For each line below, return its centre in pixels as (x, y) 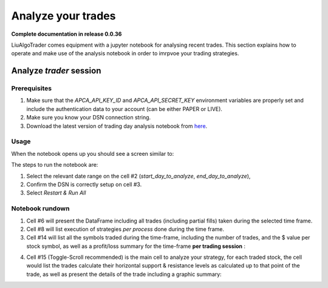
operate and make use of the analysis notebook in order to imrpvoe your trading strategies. (125, 53)
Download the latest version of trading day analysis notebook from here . (117, 126)
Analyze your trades (63, 16)
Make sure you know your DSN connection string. (89, 118)
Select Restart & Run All (56, 193)
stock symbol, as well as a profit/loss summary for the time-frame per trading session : (136, 246)
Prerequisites (31, 89)
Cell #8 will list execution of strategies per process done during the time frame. (125, 229)
